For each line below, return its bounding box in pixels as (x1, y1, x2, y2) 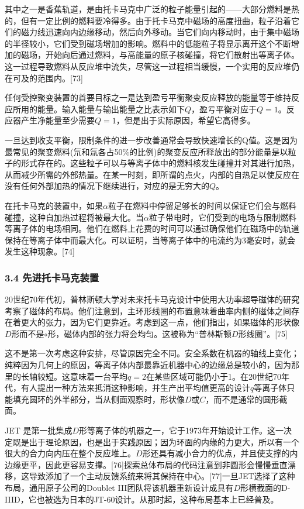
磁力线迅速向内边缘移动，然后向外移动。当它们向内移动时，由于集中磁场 (20, 26, 299, 38)
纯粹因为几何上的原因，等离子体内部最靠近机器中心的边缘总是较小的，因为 (5, 359, 291, 371)
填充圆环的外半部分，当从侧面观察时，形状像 (12, 393, 185, 405)
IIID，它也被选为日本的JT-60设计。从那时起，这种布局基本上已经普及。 (5, 493, 279, 505)
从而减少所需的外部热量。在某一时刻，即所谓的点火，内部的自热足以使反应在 (5, 168, 299, 180)
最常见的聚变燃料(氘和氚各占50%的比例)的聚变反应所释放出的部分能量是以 (5, 145, 288, 157)
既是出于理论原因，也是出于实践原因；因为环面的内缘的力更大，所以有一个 (12, 435, 299, 448)
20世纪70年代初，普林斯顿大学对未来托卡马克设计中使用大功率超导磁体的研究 (5, 293, 299, 305)
